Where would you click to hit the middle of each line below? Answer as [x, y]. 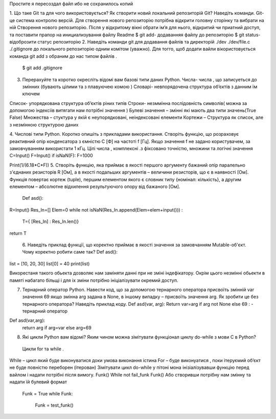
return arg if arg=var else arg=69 [57, 327]
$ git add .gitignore [42, 68]
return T [18, 233]
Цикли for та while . [43, 349]
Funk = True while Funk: [48, 393]
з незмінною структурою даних [44, 124]
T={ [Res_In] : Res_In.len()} [51, 222]
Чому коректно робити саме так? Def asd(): [70, 252]
